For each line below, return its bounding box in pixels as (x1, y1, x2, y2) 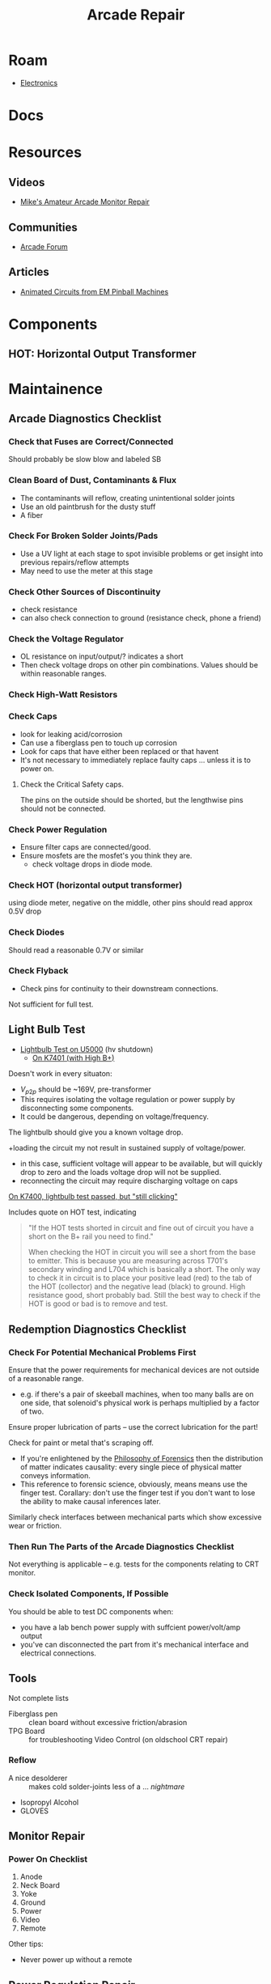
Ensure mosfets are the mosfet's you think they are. (19, 850, 193, 860)
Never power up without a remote (19, 1955, 133, 1965)
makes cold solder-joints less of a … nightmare (28, 1782, 185, 1791)
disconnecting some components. (19, 1103, 134, 1113)
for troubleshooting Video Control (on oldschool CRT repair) (28, 1734, 228, 1744)
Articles (8, 265, 50, 279)
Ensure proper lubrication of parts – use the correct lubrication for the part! (8, 1422, 259, 1432)
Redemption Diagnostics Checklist (8, 1322, 187, 1336)
